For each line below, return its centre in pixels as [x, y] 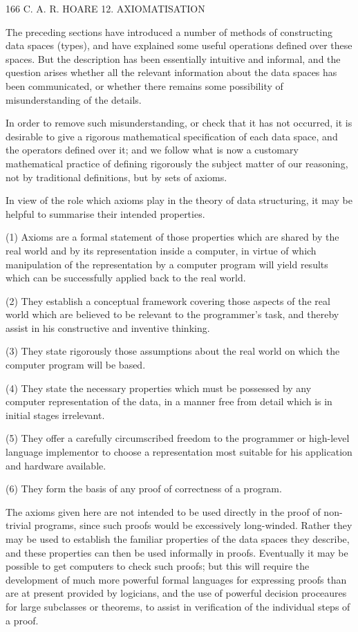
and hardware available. [56, 465]
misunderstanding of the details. [74, 99]
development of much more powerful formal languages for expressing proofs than [176, 579]
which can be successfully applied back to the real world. [126, 278]
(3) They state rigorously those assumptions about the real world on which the [173, 351]
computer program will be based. [76, 365]
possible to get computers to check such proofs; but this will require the [158, 566]
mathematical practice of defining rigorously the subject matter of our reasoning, [177, 163]
